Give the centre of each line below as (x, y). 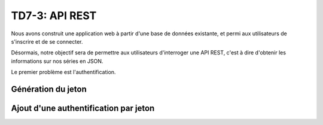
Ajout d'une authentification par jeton (83, 108)
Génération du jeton (49, 89)
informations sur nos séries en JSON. (57, 61)
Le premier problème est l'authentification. (63, 72)
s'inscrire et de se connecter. (47, 41)
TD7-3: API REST (54, 16)
